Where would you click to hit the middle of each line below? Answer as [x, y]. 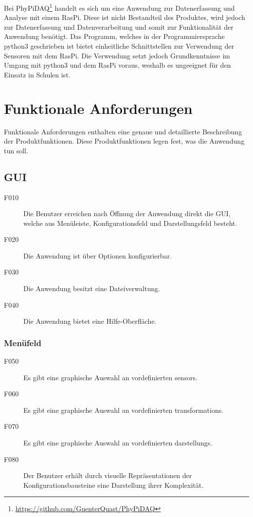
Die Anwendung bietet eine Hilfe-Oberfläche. [90, 321]
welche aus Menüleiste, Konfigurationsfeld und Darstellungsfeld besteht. [130, 223]
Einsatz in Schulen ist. [37, 74]
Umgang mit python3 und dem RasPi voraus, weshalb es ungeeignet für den [117, 65]
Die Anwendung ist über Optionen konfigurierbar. [98, 255]
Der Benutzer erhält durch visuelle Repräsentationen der [108, 475]
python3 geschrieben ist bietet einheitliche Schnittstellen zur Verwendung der [119, 46]
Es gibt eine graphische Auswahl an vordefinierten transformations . [124, 410]
